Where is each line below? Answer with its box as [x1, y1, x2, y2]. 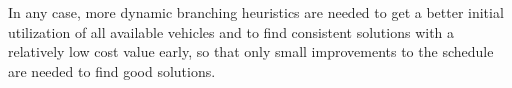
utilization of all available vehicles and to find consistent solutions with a [8, 21, 455, 42]
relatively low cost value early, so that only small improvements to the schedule [8, 41, 494, 62]
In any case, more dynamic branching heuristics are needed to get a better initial [8, 2, 504, 22]
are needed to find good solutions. [8, 60, 216, 81]
